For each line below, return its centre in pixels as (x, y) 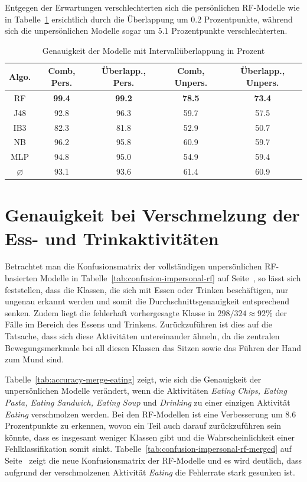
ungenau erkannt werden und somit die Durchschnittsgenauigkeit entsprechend (147, 301)
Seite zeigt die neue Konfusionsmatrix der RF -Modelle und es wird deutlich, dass (153, 460)
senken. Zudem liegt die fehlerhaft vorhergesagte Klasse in (110, 312)
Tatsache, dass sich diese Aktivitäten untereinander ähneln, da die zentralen (142, 336)
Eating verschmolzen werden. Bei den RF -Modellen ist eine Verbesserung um (144, 414)
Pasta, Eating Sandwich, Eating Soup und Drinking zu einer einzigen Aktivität (148, 402)
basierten (21, 278)
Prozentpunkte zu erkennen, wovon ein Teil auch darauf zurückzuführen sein (143, 425)
